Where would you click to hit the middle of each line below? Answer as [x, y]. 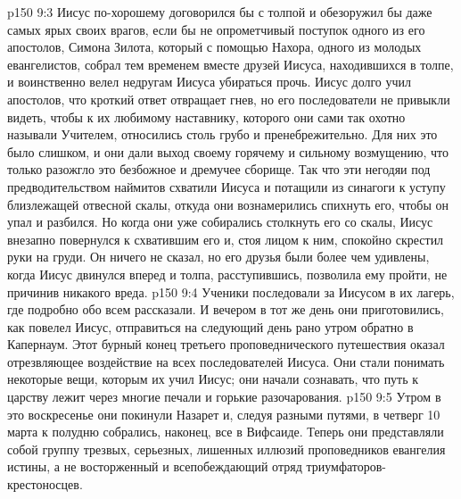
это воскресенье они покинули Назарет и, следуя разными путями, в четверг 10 [224, 414]
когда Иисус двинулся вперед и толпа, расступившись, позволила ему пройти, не [227, 274]
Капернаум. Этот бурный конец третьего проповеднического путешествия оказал [226, 344]
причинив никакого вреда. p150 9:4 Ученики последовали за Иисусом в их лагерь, [231, 291]
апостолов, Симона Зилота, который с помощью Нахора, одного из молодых [214, 47]
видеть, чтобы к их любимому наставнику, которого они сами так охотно [206, 116]
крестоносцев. [45, 484]
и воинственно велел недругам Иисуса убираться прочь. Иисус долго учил [210, 82]
